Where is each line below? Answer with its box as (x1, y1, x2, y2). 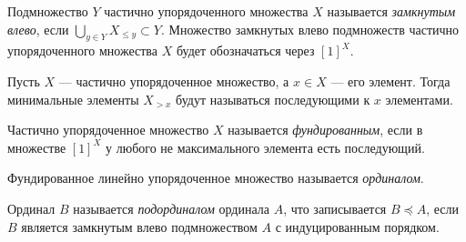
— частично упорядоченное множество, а (58, 71, 289, 90)
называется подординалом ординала (73, 198, 269, 217)
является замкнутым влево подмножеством (21, 217, 258, 236)
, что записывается (283, 198, 387, 217)
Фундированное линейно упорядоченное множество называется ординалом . (7, 168, 424, 187)
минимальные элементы (7, 89, 139, 108)
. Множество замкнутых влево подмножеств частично (160, 19, 460, 38)
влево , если (7, 19, 69, 38)
